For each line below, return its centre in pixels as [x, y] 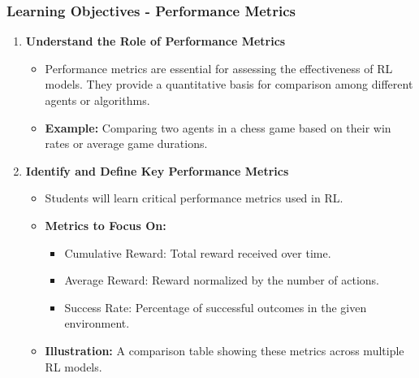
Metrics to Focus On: [106, 225]
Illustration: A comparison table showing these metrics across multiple [225, 350]
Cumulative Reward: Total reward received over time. [198, 252]
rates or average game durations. [126, 143]
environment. [97, 323]
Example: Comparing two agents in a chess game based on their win [218, 127]
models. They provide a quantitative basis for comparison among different [229, 84]
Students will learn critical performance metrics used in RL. [194, 198]
